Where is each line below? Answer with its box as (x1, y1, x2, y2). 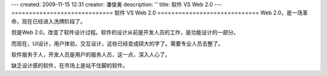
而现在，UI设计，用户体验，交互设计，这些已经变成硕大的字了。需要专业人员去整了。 (11, 40, 224, 47)
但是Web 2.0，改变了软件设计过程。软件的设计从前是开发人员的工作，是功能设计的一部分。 (11, 29, 239, 36)
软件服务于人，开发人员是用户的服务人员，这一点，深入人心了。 (11, 51, 171, 58)
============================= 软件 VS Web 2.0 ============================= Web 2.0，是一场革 (11, 9, 308, 16)
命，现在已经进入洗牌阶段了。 (11, 17, 86, 25)
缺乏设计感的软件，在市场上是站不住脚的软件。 (11, 62, 128, 69)
